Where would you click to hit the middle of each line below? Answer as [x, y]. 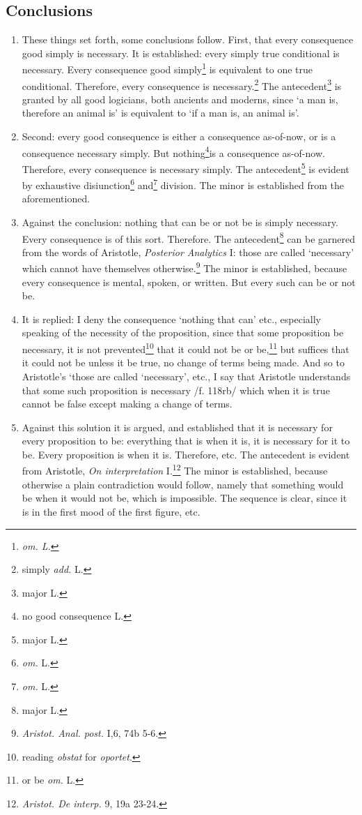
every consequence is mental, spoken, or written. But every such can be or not [189, 282]
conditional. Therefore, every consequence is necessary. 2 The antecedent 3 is [182, 84]
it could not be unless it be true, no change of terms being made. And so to [183, 362]
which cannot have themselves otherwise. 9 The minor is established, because [184, 267]
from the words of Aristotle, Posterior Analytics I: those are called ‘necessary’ [188, 252]
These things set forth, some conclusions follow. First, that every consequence [188, 39]
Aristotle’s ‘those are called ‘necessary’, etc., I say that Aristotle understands [186, 376]
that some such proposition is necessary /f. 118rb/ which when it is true [176, 390]
